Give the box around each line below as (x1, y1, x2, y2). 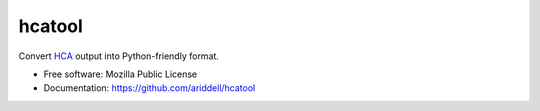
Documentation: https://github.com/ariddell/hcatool (43, 82, 256, 94)
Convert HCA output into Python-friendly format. (18, 50, 220, 62)
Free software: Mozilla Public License (43, 68, 198, 80)
